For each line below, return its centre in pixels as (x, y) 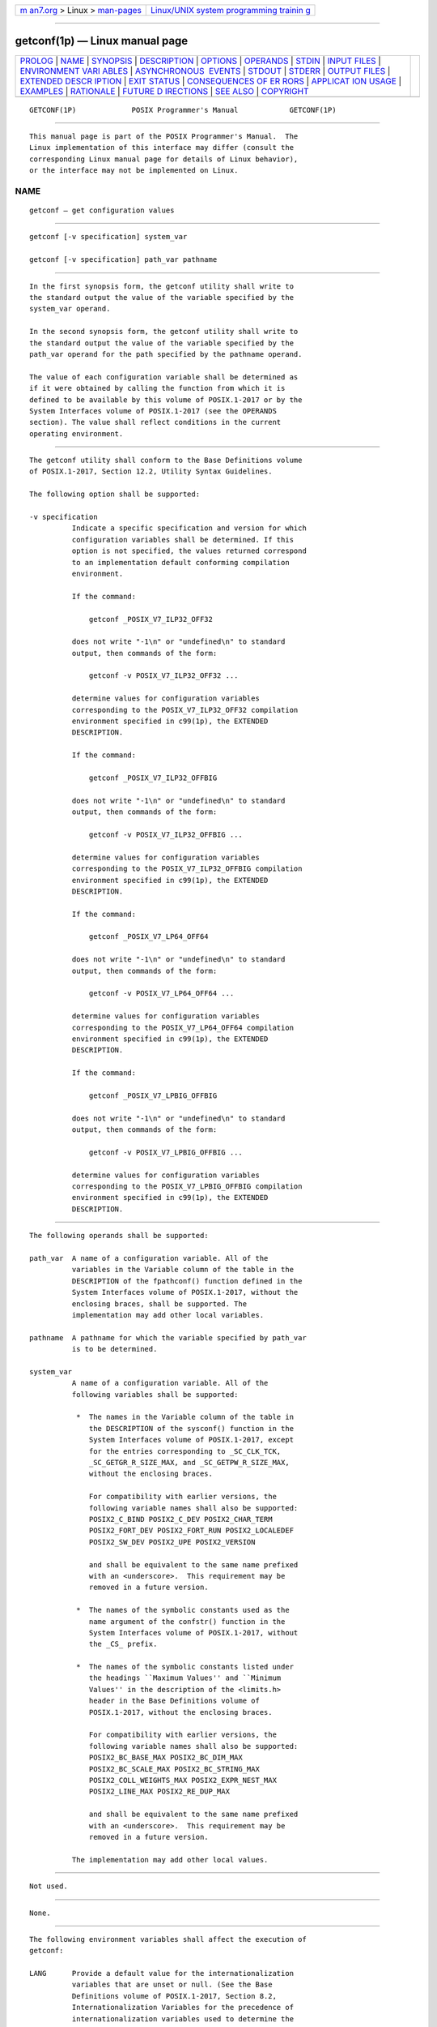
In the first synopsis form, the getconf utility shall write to (162, 286)
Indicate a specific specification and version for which (189, 528)
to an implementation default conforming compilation (181, 562)
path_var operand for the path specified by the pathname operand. (166, 354)
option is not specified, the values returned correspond (189, 551)
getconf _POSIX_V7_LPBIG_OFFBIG (153, 1095)
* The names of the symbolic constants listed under (185, 1667)
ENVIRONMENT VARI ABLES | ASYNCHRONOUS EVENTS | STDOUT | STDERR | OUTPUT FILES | (205, 71)
